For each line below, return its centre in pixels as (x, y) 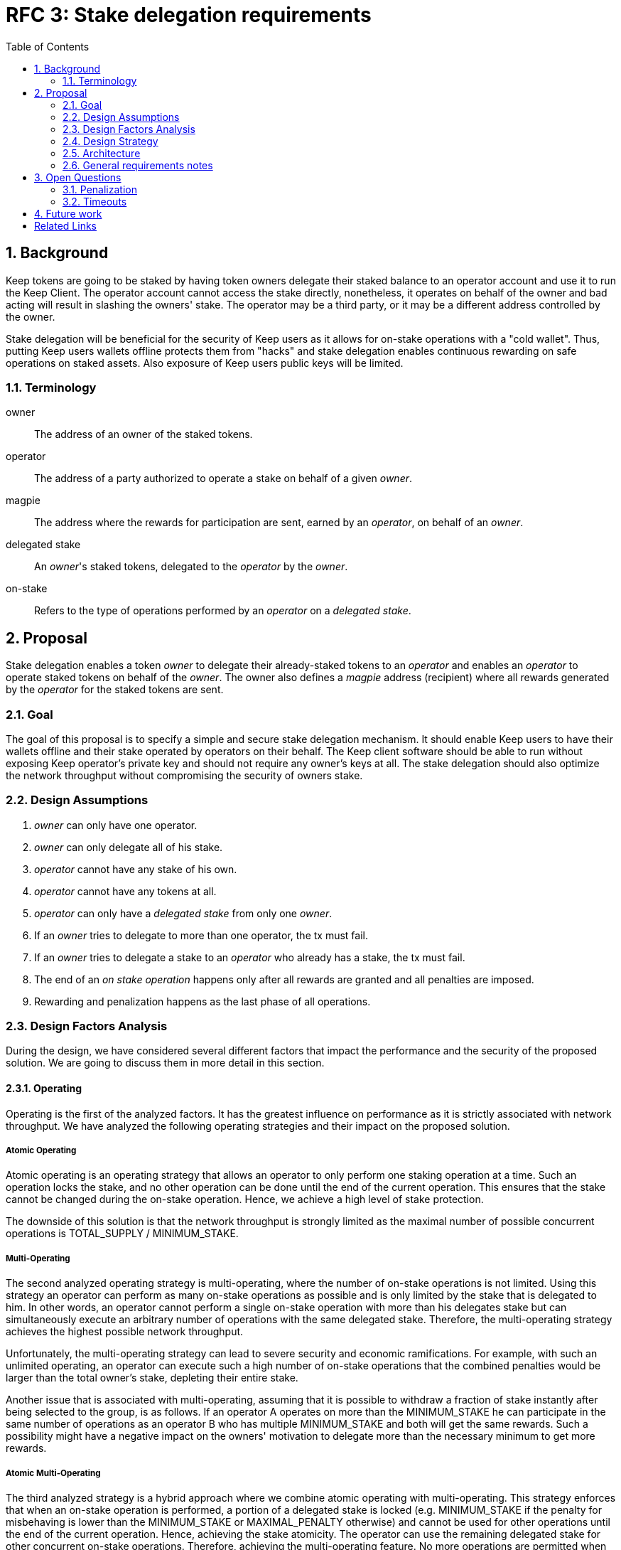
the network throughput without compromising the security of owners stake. (184, 775)
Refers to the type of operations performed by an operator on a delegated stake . (223, 611)
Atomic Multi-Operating (53, 1473)
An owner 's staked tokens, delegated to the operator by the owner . (191, 567)
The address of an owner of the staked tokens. (144, 434)
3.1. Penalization (100, 189)
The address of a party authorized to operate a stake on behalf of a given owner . (223, 479)
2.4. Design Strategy (110, 141)
